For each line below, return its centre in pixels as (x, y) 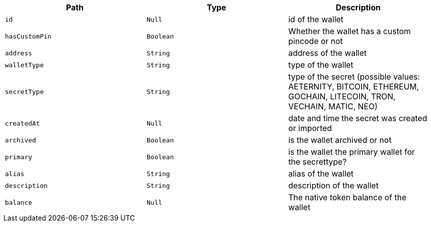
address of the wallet (327, 53)
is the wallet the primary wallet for (351, 152)
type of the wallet (321, 65)
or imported (310, 128)
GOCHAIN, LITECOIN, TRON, (342, 96)
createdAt (23, 123)
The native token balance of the (347, 197)
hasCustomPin (28, 36)
